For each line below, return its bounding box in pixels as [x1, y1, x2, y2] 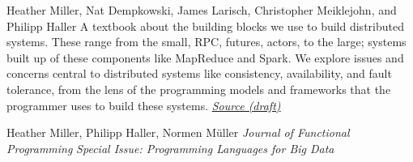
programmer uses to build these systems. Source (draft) [6, 96, 281, 113]
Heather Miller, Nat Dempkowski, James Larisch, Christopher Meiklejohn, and [6, 2, 397, 18]
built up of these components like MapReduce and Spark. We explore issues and [6, 49, 404, 66]
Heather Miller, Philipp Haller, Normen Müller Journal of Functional [6, 124, 350, 141]
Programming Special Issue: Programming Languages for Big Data [6, 139, 334, 156]
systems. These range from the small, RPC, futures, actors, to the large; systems [6, 33, 407, 50]
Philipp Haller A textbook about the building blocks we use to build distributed [6, 17, 404, 34]
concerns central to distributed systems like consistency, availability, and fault [6, 65, 392, 82]
